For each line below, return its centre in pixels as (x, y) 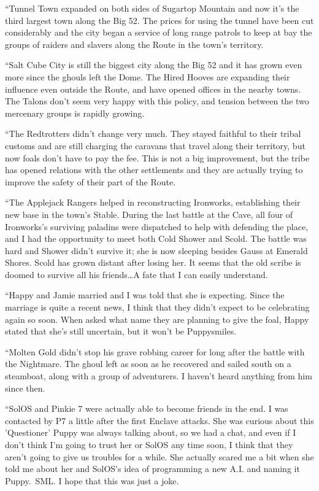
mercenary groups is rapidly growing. (75, 113)
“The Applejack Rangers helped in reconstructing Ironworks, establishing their (153, 202)
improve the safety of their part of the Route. (90, 181)
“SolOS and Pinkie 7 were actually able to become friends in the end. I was (147, 408)
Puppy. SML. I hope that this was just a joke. (92, 480)
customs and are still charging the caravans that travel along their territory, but (155, 145)
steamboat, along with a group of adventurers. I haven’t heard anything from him (159, 376)
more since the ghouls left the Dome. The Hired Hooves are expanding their (148, 76)
